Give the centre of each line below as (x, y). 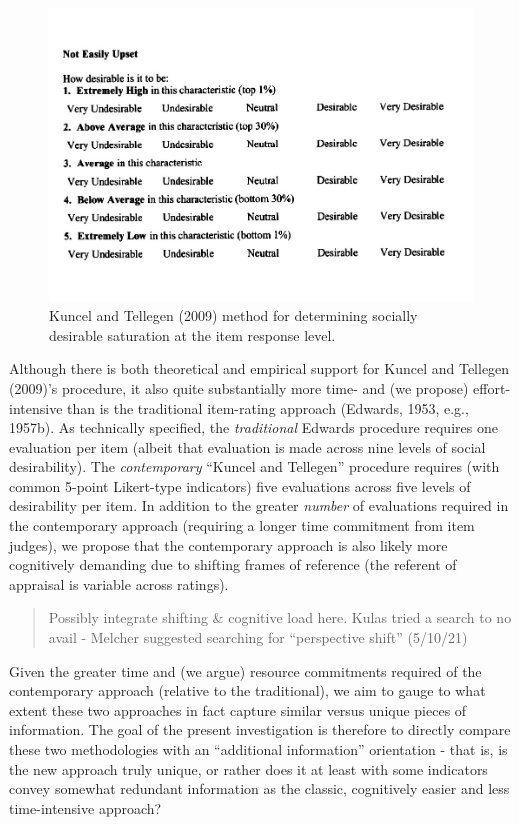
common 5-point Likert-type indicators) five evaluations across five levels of (240, 485)
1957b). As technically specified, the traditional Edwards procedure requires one (253, 427)
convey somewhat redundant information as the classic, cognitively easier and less (259, 788)
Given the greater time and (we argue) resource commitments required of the (245, 670)
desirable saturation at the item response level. (192, 334)
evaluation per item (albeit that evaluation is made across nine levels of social (247, 446)
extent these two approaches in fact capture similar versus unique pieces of (238, 709)
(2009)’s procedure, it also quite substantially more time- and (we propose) (239, 387)
